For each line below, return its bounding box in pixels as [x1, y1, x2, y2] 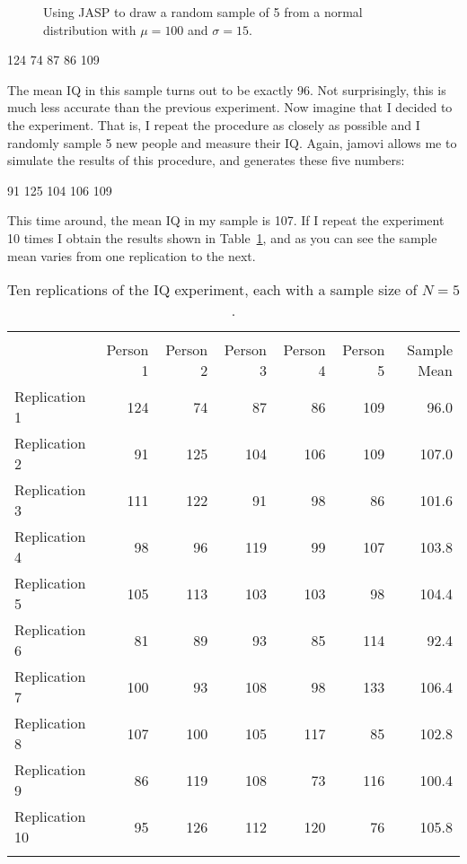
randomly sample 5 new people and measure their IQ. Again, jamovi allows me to [7, 133, 457, 152]
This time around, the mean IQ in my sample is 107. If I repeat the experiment [7, 211, 445, 230]
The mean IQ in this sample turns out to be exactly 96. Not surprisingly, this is [7, 80, 446, 99]
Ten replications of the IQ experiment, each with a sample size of [7, 279, 418, 301]
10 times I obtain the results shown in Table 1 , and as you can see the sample [7, 228, 437, 247]
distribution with [43, 20, 137, 39]
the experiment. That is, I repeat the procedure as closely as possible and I [7, 115, 420, 134]
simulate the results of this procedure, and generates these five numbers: [7, 151, 405, 170]
